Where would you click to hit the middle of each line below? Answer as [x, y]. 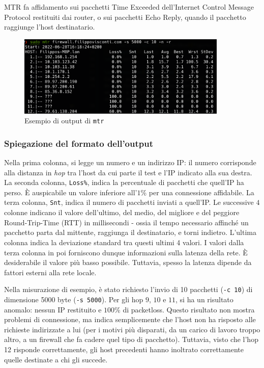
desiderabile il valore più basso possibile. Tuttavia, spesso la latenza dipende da [128, 262]
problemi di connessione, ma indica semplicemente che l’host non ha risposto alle [130, 319]
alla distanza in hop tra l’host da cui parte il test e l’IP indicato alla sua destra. [128, 172]
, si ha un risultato [204, 299]
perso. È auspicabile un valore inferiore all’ [71, 192]
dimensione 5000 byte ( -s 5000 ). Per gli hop [74, 299]
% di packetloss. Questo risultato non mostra [185, 309]
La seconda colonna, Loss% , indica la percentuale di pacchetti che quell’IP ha [124, 182]
